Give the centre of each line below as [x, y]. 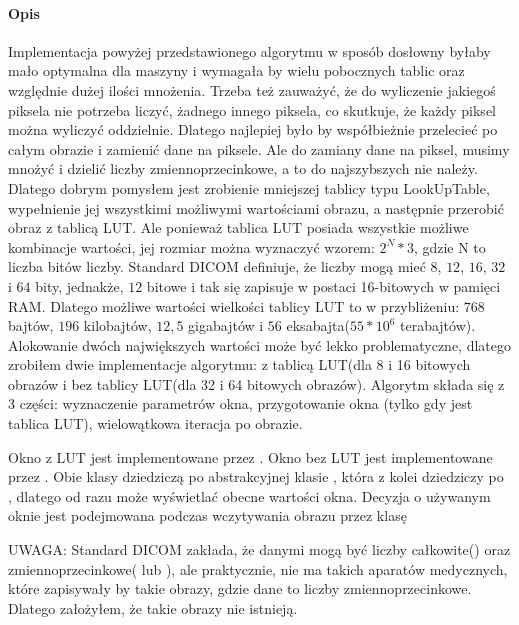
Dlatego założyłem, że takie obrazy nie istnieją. [153, 607]
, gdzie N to [449, 246]
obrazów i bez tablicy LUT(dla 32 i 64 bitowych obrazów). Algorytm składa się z [256, 383]
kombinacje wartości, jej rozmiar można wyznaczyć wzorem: [191, 246]
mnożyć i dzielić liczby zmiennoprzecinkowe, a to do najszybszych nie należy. [243, 168]
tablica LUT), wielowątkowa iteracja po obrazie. [155, 423]
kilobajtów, [117, 325]
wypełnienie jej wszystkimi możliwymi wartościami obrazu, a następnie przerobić [256, 207]
